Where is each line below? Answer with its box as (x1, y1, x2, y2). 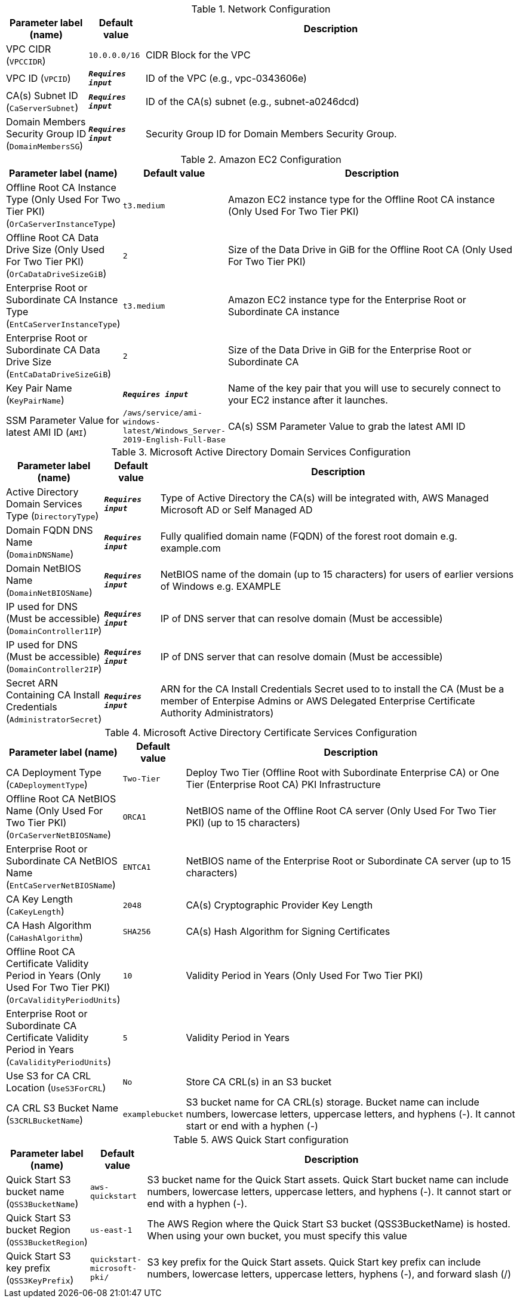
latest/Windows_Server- (122, 426, 226, 435)
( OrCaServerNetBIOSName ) (6, 829, 112, 841)
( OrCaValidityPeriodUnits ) (6, 993, 121, 1005)
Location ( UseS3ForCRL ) (6, 1082, 106, 1094)
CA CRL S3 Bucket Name (6, 1102, 119, 1114)
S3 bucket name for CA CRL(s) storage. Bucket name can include (186, 1096, 479, 1108)
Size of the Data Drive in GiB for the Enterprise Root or (227, 344, 472, 356)
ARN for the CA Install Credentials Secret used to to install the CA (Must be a (160, 683, 504, 695)
